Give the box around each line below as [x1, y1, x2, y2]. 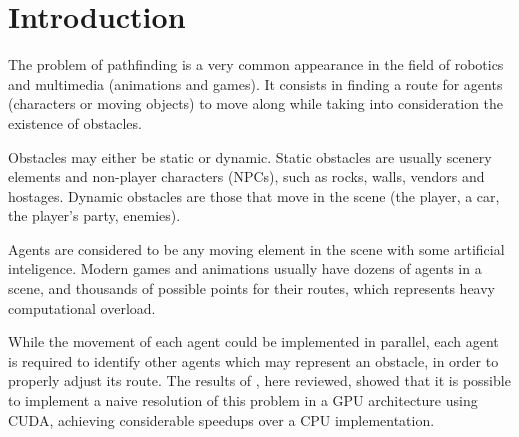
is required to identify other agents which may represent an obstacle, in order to [8, 350, 499, 371]
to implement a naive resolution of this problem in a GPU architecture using [8, 390, 478, 411]
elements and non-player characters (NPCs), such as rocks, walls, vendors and [8, 166, 485, 187]
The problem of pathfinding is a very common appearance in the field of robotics [8, 54, 504, 75]
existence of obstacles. [8, 112, 142, 133]
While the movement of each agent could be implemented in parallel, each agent [8, 331, 499, 352]
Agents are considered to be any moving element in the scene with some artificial [8, 238, 505, 259]
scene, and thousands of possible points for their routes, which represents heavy [8, 278, 496, 299]
